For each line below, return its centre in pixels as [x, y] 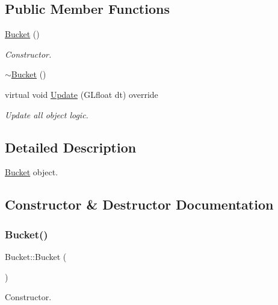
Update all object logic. [47, 114]
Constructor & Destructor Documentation [139, 204]
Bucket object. [32, 172]
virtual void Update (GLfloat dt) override [82, 94]
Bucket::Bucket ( [36, 256]
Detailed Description [71, 147]
